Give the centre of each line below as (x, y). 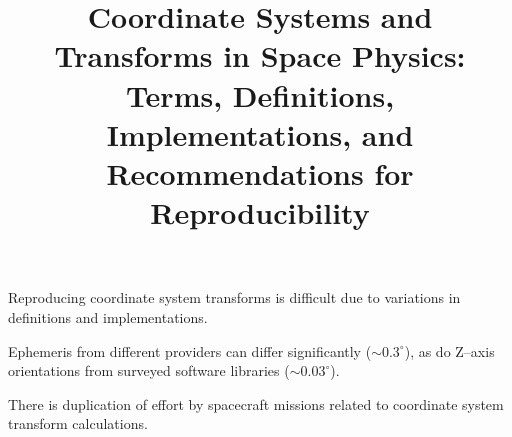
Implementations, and (260, 133)
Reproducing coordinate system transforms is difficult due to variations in (234, 297)
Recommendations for (260, 172)
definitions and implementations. (108, 316)
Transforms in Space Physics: (260, 55)
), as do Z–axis (449, 350)
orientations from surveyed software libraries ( (149, 370)
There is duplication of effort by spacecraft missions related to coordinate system (256, 403)
